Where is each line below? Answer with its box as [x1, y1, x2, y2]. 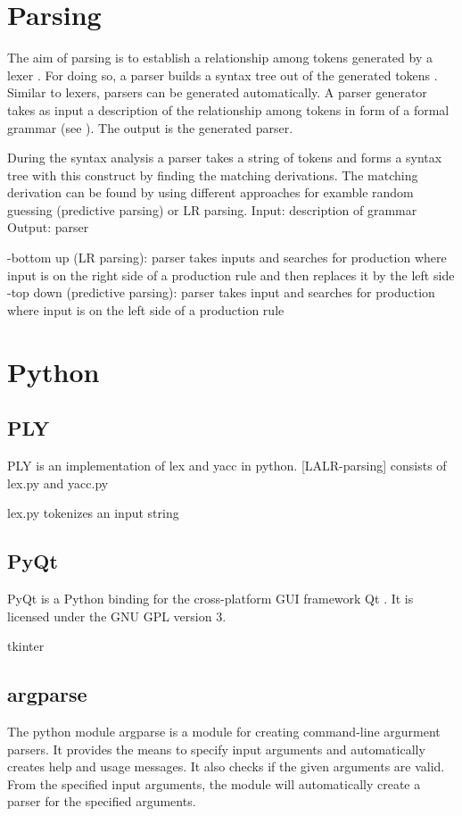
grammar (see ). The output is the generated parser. [7, 118, 293, 137]
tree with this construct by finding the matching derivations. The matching [7, 165, 418, 184]
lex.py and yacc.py [7, 473, 109, 492]
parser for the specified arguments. [7, 792, 196, 811]
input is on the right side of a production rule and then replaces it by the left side [7, 265, 455, 284]
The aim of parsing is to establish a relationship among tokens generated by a [7, 48, 433, 67]
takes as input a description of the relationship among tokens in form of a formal [7, 100, 450, 119]
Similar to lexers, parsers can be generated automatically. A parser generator [7, 83, 427, 102]
